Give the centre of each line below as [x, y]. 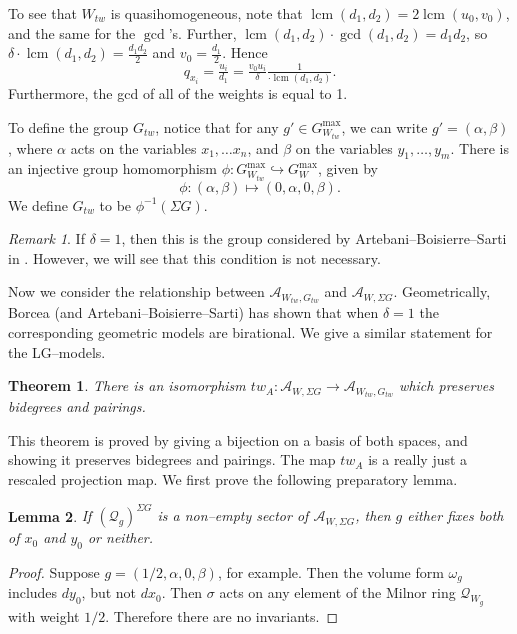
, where [30, 147]
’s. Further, [202, 32]
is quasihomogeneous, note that [206, 13]
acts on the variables [133, 147]
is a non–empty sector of [233, 515]
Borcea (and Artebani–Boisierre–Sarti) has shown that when [193, 312]
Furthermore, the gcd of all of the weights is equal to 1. [178, 92]
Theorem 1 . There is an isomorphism [127, 385]
